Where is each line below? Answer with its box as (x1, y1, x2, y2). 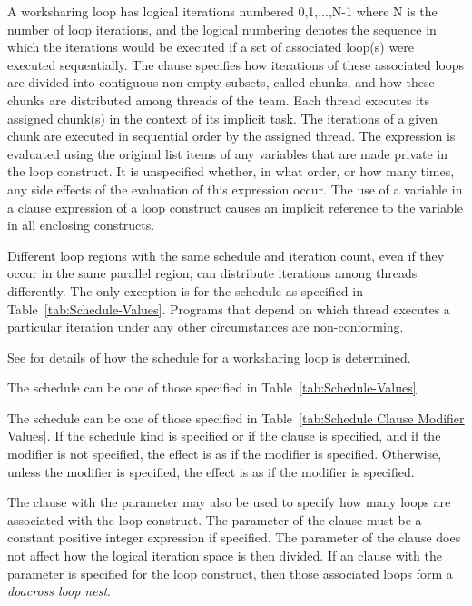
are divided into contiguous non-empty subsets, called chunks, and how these (7, 73, 435, 92)
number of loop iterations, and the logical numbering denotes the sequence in (7, 19, 437, 38)
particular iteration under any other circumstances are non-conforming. (7, 317, 404, 336)
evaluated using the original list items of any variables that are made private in (7, 144, 448, 163)
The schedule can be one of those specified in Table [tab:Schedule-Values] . (7, 378, 420, 397)
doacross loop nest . (7, 581, 111, 601)
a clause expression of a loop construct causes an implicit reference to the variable (7, 197, 463, 216)
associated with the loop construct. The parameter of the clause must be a (7, 510, 422, 529)
